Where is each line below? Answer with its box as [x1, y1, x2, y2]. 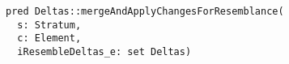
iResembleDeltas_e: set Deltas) [17, 45, 192, 58]
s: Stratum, [17, 19, 82, 31]
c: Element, [17, 32, 82, 45]
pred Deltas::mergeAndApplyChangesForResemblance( [6, 6, 284, 17]
